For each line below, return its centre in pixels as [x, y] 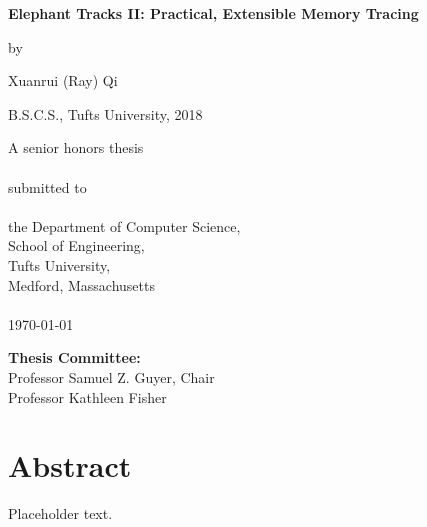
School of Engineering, [76, 245]
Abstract [70, 465]
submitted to [47, 186]
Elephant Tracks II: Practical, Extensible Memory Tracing [213, 13]
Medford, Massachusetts [81, 284]
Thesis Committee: [74, 357]
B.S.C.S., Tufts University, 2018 [105, 113]
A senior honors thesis [76, 147]
